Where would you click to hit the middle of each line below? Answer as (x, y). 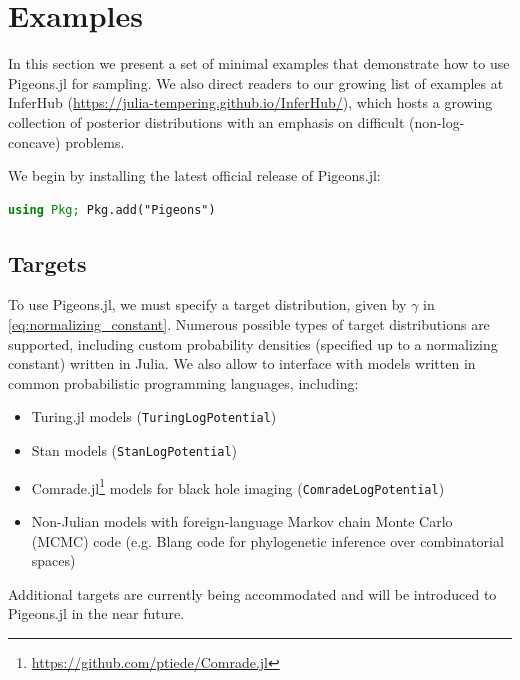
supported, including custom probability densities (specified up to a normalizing (253, 343)
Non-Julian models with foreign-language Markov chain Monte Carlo (242, 521)
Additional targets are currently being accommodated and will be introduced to (252, 593)
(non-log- (437, 121)
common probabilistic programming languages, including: (183, 382)
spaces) (53, 560)
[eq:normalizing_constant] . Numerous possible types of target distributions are (249, 324)
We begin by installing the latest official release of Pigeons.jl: (194, 175)
